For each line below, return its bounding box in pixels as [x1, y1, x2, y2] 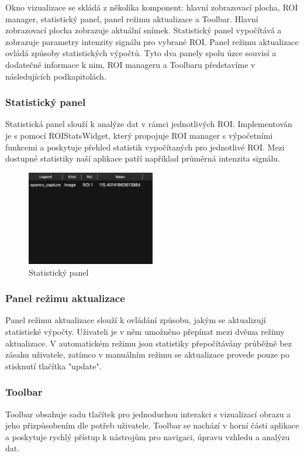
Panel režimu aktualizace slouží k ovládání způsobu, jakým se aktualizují [5, 314, 266, 326]
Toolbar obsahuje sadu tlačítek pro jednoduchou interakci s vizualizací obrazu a [5, 407, 291, 420]
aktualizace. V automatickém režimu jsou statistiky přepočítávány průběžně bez [5, 337, 292, 349]
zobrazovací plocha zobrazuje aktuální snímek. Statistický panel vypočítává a [5, 24, 282, 36]
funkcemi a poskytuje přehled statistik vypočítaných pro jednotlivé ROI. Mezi [5, 140, 285, 153]
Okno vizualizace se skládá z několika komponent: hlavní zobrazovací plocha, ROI [5, 1, 298, 13]
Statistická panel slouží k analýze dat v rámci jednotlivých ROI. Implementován [5, 118, 292, 130]
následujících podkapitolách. [5, 70, 106, 82]
